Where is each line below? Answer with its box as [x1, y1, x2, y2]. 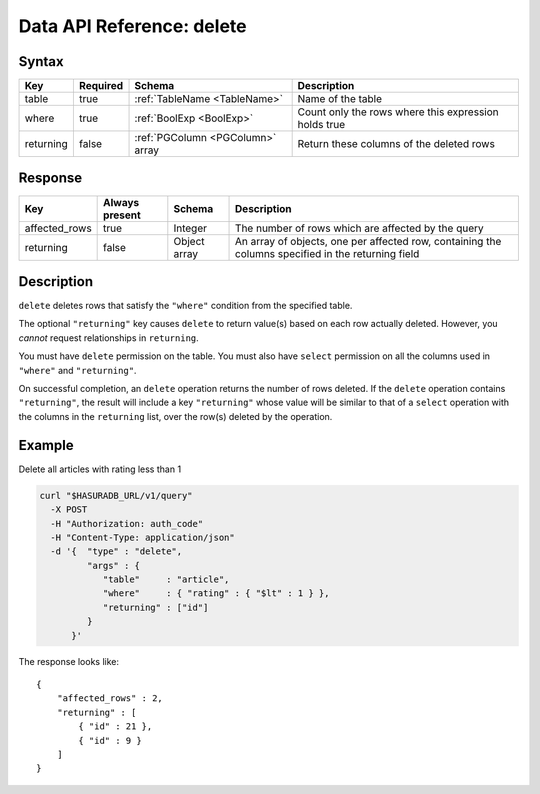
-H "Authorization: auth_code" [50, 518, 204, 529]
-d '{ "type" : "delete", [50, 546, 183, 557]
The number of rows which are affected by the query [235, 221, 484, 235]
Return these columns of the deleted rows [297, 137, 495, 151]
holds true [297, 118, 346, 132]
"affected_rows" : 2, [56, 693, 164, 704]
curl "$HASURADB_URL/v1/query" [39, 490, 194, 501]
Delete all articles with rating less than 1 [18, 463, 182, 475]
